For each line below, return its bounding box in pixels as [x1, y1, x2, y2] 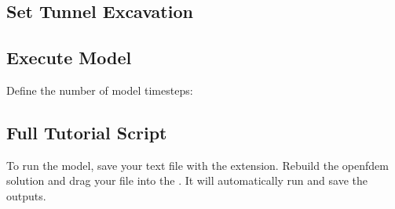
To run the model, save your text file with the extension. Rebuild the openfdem [6, 157, 389, 173]
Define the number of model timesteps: [6, 81, 193, 98]
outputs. [6, 187, 46, 204]
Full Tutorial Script [6, 120, 167, 144]
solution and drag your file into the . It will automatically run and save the [6, 172, 368, 189]
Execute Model [6, 45, 132, 70]
